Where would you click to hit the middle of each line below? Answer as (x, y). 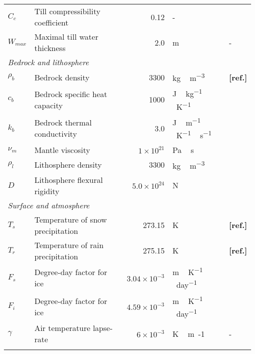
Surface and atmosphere (49, 205)
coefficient (51, 22)
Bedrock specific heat (71, 94)
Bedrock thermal (63, 123)
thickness (50, 48)
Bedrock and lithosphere (49, 62)
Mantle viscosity (62, 150)
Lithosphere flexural (69, 179)
